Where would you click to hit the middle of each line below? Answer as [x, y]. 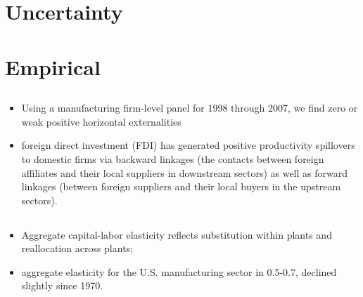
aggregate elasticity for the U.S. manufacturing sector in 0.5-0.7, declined [179, 271]
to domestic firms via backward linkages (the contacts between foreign [173, 158]
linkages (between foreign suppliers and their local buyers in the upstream [181, 186]
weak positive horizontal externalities [101, 121]
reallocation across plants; [77, 248]
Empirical [53, 66]
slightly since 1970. [62, 285]
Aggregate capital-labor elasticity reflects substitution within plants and [177, 234]
